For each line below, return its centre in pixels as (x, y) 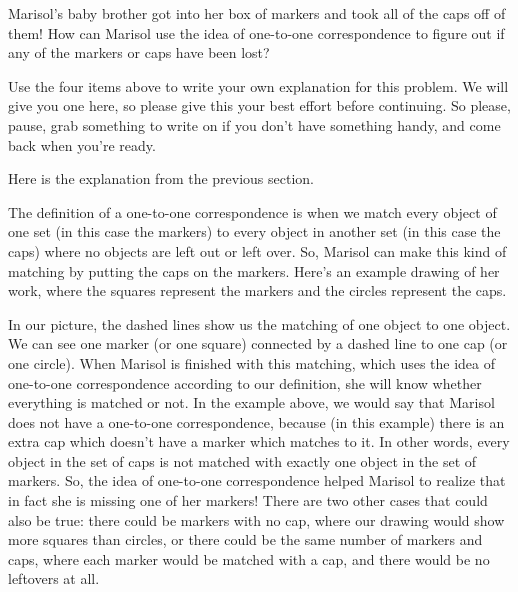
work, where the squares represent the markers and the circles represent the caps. (257, 290)
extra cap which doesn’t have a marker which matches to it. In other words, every (259, 441)
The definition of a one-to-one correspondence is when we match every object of (252, 211)
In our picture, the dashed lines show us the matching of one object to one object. (259, 323)
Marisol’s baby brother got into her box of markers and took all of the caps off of (257, 13)
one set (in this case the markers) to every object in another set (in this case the (254, 231)
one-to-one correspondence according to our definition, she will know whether (245, 382)
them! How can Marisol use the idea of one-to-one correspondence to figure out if (256, 32)
